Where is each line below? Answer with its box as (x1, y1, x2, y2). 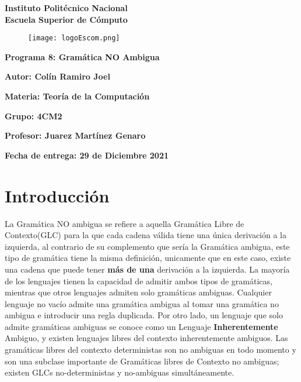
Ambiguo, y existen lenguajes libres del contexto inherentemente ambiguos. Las (5, 332, 288, 344)
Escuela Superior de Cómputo (5, 13, 128, 25)
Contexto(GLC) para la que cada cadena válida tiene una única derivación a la (5, 229, 286, 241)
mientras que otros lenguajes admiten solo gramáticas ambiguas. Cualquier (5, 286, 272, 298)
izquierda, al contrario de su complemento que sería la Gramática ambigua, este (5, 240, 290, 252)
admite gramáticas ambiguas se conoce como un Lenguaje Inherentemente (5, 320, 278, 332)
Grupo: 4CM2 (5, 109, 62, 122)
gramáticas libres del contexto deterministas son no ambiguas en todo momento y (5, 343, 296, 356)
